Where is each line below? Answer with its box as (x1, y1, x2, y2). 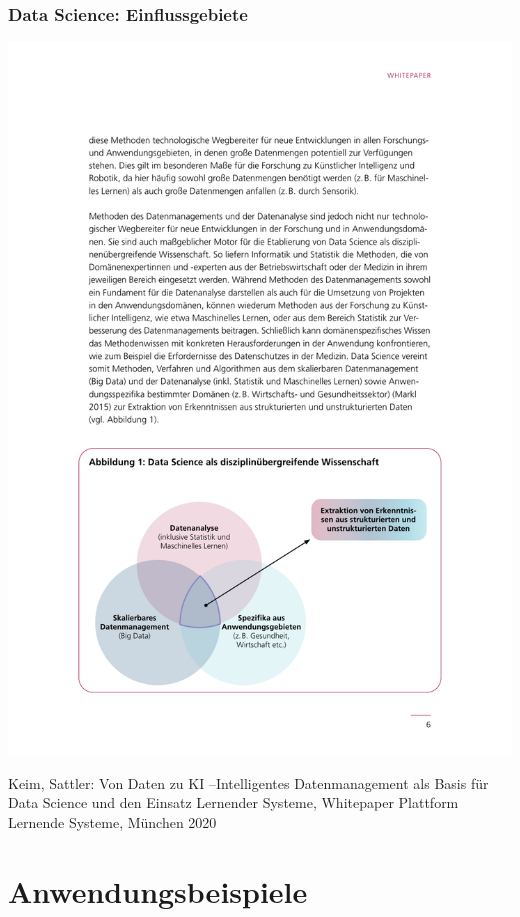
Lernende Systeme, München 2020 (8, 811, 217, 832)
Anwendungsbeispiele (8, 870, 308, 911)
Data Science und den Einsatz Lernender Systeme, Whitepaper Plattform (8, 792, 459, 813)
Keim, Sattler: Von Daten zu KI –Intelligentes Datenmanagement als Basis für (8, 772, 489, 793)
